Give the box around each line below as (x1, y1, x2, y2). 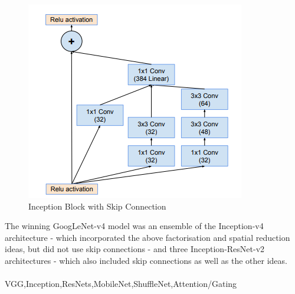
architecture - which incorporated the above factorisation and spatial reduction (5, 231, 290, 243)
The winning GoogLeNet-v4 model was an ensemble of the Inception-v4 (5, 220, 264, 232)
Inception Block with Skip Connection (28, 200, 166, 212)
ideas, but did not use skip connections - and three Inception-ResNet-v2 (5, 243, 265, 255)
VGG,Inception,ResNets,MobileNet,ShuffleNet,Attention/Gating (5, 277, 237, 290)
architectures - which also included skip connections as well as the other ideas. (5, 254, 287, 266)
